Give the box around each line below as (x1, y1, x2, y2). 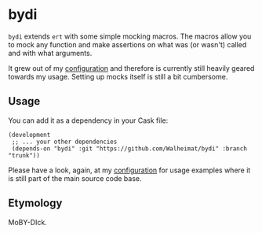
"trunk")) (8, 151, 41, 159)
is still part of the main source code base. (8, 173, 142, 183)
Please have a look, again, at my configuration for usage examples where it (8, 165, 251, 175)
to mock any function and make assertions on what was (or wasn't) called (8, 39, 247, 49)
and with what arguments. (8, 48, 93, 57)
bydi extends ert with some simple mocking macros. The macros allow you (8, 31, 252, 41)
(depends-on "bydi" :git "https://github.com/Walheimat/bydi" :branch (11, 144, 247, 153)
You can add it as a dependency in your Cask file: (8, 116, 169, 125)
